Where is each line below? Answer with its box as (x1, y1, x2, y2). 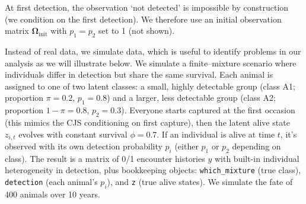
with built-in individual (214, 152, 299, 164)
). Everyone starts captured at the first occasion (121, 104, 295, 116)
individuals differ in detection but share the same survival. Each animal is (5, 68, 273, 81)
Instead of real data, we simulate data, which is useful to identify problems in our (5, 44, 301, 57)
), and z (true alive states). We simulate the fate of (107, 176, 293, 188)
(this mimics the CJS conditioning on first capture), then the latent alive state (5, 116, 290, 128)
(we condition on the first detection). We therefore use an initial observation (5, 12, 282, 25)
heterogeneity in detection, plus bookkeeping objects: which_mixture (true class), (5, 164, 301, 176)
